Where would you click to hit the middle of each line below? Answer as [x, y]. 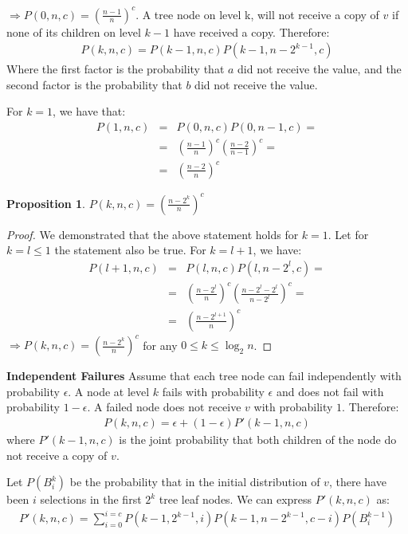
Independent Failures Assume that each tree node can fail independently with [204, 376]
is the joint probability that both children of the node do [258, 440]
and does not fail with [330, 391]
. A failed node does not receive [164, 407]
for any [160, 345]
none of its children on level [74, 31]
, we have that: [89, 111]
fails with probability [213, 391]
